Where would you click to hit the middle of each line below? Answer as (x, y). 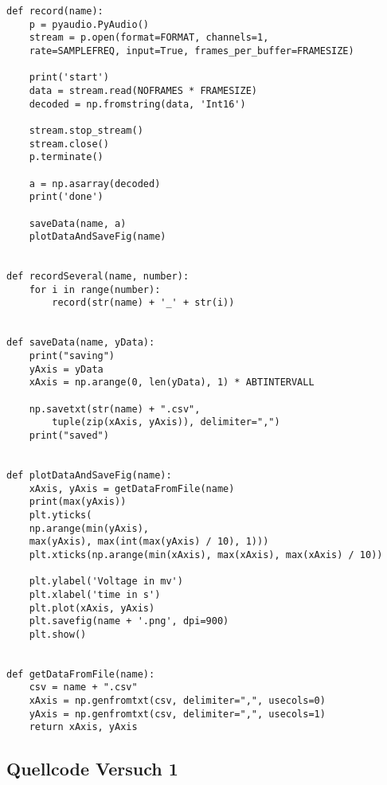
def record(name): (55, 11)
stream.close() (69, 144)
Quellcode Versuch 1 (92, 769)
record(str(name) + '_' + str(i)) (143, 303)
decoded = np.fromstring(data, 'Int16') (137, 104)
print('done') (66, 197)
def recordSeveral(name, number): (98, 277)
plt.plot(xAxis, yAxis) (92, 608)
